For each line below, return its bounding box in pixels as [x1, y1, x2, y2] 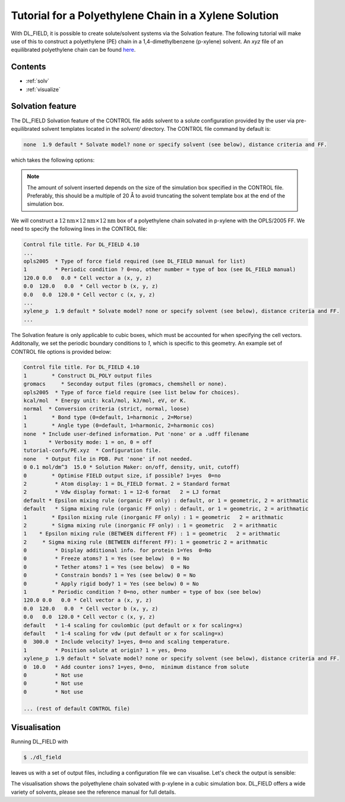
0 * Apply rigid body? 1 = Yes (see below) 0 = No [23, 580, 199, 587]
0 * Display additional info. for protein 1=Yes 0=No [23, 547, 212, 554]
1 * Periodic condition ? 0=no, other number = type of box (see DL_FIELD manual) [23, 266, 296, 273]
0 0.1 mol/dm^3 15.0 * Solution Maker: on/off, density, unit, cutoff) [23, 464, 240, 471]
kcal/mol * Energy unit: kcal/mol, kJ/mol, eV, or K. [23, 397, 186, 404]
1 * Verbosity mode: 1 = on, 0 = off [23, 439, 153, 445]
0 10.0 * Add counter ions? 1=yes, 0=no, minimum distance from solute [23, 663, 249, 670]
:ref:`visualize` [26, 86, 61, 93]
